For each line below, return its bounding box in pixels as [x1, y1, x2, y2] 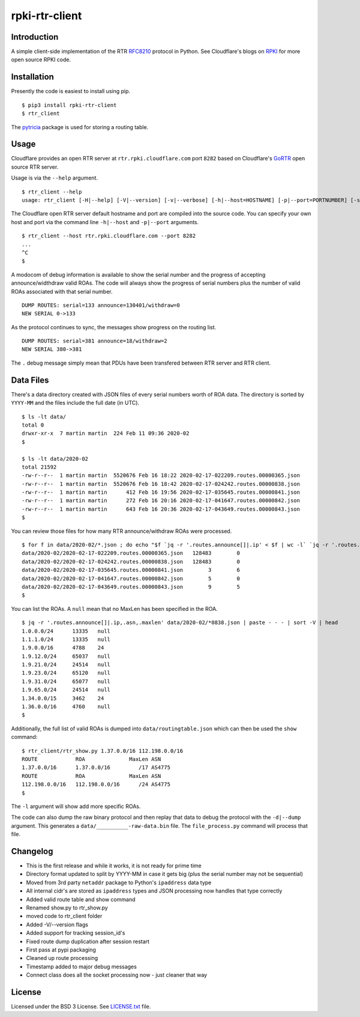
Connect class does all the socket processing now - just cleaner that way [26, 971, 207, 979]
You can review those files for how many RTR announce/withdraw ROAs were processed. [11, 527, 232, 535]
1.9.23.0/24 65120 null [22, 670, 111, 676]
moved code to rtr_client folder [26, 912, 103, 920]
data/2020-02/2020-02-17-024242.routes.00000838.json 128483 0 [22, 558, 240, 565]
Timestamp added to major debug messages [26, 963, 137, 970]
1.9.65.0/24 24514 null [22, 687, 111, 693]
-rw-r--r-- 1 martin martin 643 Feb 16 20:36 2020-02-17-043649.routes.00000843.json [22, 505, 300, 512]
